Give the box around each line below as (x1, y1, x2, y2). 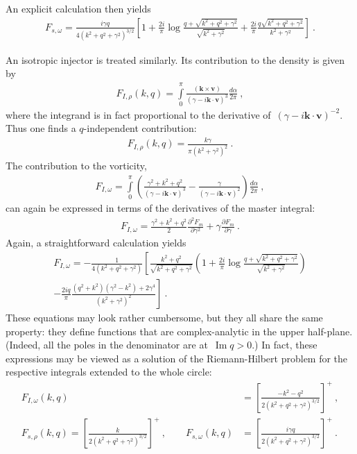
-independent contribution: (83, 121, 197, 135)
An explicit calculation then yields (6, 1, 151, 15)
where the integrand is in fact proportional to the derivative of (6, 107, 271, 121)
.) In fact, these (252, 337, 317, 352)
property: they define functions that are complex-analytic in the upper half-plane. (6, 323, 353, 338)
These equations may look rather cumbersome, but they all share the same (6, 310, 323, 325)
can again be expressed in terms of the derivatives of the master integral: (6, 201, 315, 215)
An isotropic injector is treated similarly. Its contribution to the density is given (6, 52, 345, 67)
